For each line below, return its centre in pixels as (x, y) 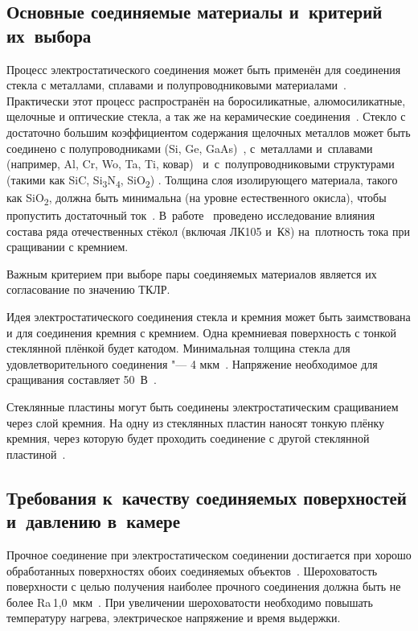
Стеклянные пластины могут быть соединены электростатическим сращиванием (203, 406)
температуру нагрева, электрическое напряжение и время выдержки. (174, 618)
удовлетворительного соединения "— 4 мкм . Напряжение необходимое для (192, 363)
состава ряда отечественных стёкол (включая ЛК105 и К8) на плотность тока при (208, 231)
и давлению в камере (94, 521)
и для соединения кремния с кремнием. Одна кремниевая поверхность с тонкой (202, 332)
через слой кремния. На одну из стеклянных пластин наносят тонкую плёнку (195, 422)
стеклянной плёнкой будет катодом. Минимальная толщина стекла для (178, 348)
